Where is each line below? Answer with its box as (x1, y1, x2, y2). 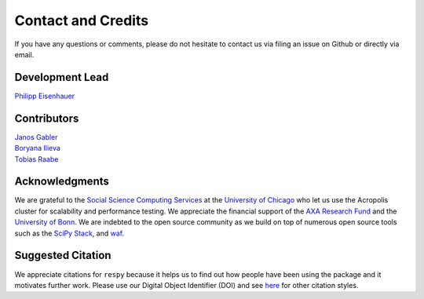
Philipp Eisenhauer (14, 91, 75, 100)
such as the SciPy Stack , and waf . (14, 228, 125, 238)
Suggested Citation (14, 249, 111, 262)
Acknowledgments (14, 175, 110, 188)
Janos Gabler (14, 132, 58, 141)
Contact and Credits (14, 12, 149, 29)
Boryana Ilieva (14, 144, 60, 153)
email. (14, 49, 35, 59)
